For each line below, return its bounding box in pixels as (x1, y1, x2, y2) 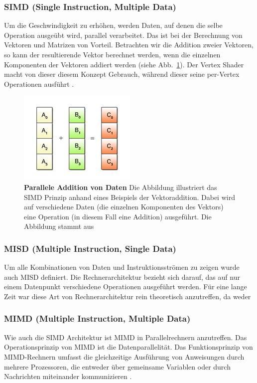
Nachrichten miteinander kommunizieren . (4, 371, 132, 382)
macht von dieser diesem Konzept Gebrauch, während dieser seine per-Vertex (4, 69, 240, 79)
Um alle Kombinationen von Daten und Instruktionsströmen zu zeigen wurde (4, 262, 240, 272)
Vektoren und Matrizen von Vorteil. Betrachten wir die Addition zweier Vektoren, (4, 39, 254, 50)
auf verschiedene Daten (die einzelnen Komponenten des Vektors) (24, 201, 224, 212)
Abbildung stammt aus (24, 221, 94, 231)
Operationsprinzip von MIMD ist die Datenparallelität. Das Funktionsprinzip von (4, 342, 253, 352)
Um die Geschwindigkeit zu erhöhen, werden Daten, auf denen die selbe (4, 20, 223, 30)
